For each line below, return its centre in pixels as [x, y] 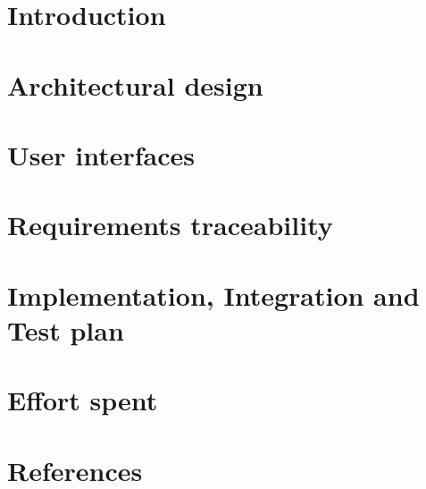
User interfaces [101, 154]
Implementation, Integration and [213, 295]
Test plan [66, 329]
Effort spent [83, 400]
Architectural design [135, 84]
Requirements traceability [170, 225]
